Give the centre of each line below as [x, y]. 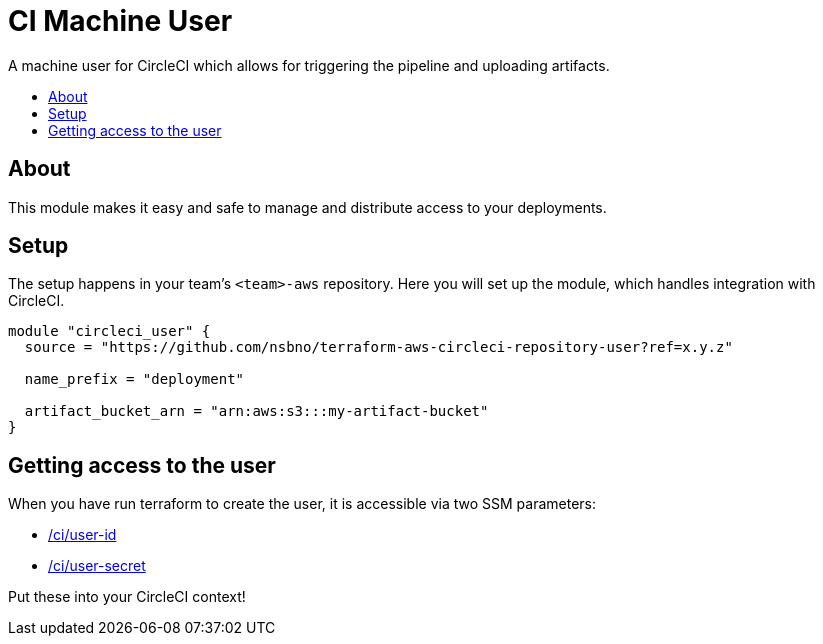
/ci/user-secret [97, 566]
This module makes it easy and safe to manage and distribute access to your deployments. [307, 207]
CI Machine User [120, 21]
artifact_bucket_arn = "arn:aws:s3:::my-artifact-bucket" [256, 411]
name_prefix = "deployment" [134, 379]
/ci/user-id [82, 535]
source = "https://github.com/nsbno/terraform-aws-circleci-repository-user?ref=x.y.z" [378, 347]
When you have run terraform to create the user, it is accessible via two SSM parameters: [302, 504]
